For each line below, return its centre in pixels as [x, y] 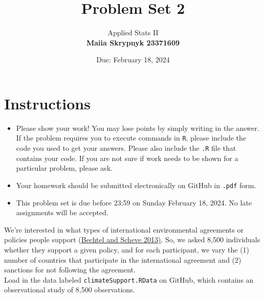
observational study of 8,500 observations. [70, 290]
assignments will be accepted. [62, 212]
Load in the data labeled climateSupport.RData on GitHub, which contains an [129, 279]
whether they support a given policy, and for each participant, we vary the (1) [127, 249]
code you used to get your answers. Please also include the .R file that [126, 148]
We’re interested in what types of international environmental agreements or [124, 229]
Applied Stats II [133, 32]
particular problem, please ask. [64, 168]
